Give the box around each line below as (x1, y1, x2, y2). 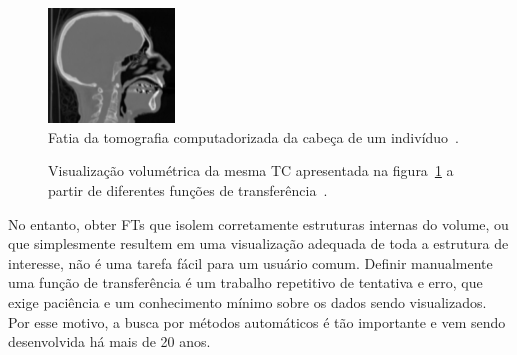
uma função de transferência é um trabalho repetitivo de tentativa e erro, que (8, 272, 483, 293)
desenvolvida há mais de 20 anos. (8, 331, 211, 352)
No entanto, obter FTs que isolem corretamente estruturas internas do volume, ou (8, 213, 509, 234)
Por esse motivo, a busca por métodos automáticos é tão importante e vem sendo (8, 311, 506, 332)
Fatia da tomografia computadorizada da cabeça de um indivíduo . (48, 126, 459, 147)
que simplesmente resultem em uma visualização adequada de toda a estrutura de (8, 233, 509, 254)
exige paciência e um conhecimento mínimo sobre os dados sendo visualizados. (8, 292, 487, 312)
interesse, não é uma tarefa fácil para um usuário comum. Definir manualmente (8, 252, 493, 273)
